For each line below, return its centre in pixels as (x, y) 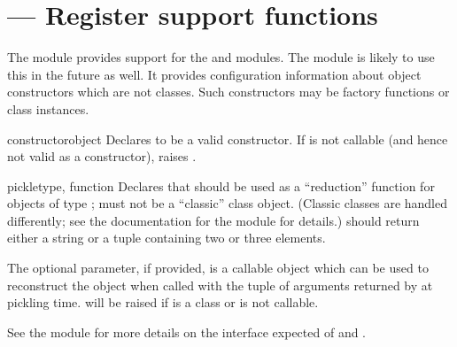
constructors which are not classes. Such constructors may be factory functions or (228, 92)
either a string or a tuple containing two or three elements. (167, 238)
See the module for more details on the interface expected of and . (187, 332)
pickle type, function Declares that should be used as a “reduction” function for (221, 185)
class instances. (48, 108)
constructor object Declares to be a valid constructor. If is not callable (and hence (228, 139)
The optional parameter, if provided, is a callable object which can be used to (218, 268)
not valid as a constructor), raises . (102, 156)
